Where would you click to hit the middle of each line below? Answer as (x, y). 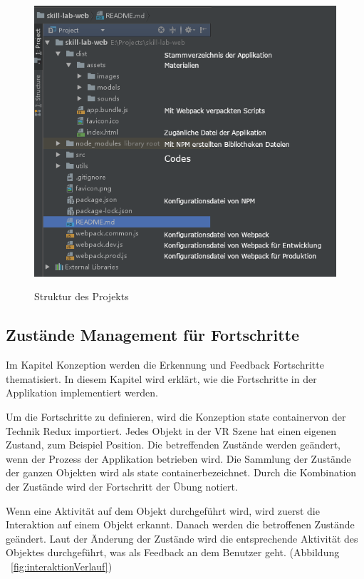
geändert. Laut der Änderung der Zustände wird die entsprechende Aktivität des (182, 538)
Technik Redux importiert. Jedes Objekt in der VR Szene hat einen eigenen (171, 430)
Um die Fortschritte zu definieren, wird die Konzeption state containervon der (176, 416)
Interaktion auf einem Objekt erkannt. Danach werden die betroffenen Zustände (180, 524)
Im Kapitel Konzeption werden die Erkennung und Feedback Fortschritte (165, 365)
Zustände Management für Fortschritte (153, 335)
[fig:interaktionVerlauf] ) (62, 566)
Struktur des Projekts (82, 296)
